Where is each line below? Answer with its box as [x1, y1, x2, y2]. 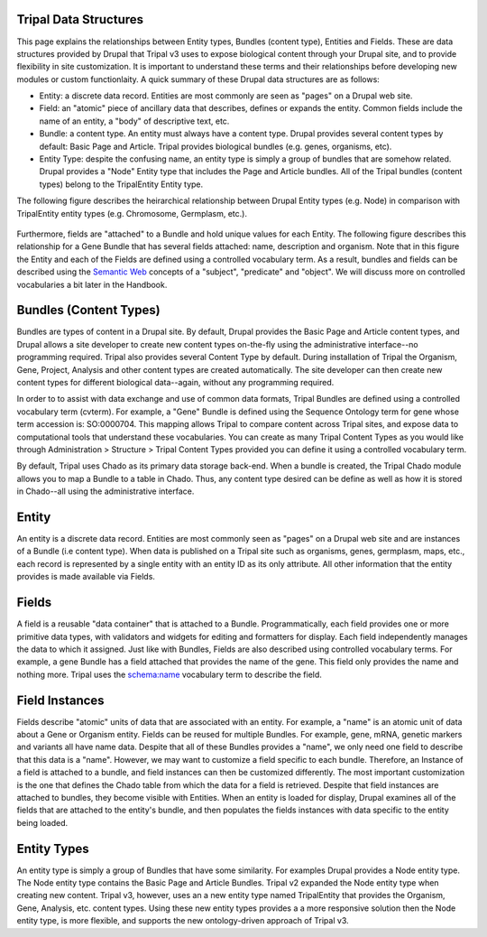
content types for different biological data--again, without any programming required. [16, 377, 335, 388]
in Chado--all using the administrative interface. [16, 486, 195, 496]
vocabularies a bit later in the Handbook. [16, 279, 168, 290]
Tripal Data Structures [16, 12, 144, 27]
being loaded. [16, 817, 69, 828]
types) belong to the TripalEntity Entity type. [39, 179, 204, 190]
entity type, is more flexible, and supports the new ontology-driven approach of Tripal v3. [16, 915, 349, 926]
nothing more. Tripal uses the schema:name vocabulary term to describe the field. [16, 669, 322, 680]
